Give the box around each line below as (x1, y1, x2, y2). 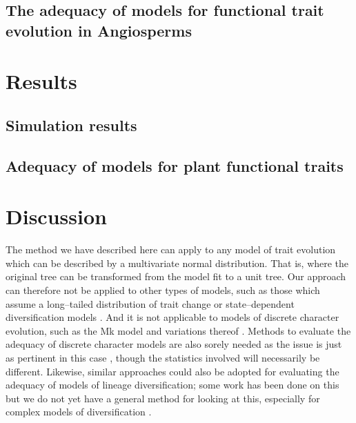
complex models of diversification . (6, 404, 152, 419)
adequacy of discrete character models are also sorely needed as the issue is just (6, 337, 342, 351)
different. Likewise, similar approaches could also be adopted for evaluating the (6, 364, 339, 378)
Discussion (6, 202, 107, 230)
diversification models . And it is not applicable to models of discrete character (6, 310, 339, 324)
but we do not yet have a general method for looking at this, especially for (6, 391, 320, 405)
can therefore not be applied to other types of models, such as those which (6, 283, 320, 297)
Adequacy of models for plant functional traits (6, 155, 344, 176)
